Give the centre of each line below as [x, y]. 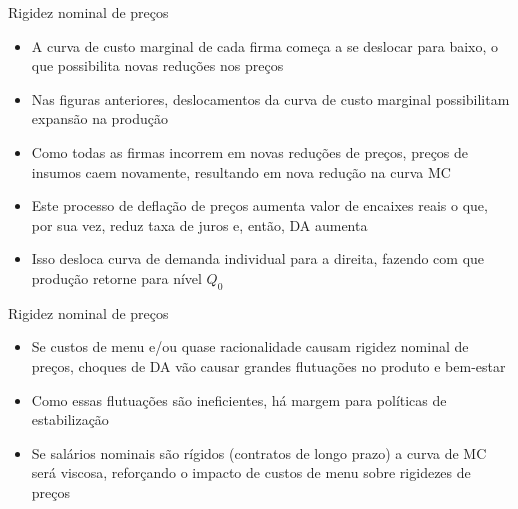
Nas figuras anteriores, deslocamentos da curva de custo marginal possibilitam [270, 98]
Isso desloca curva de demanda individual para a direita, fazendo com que [258, 258]
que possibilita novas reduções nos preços [157, 65]
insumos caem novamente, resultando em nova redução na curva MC [241, 171]
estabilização [70, 419]
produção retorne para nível [116, 277]
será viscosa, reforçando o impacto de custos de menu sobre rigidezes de [251, 472]
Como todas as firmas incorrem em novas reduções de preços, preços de [250, 151]
